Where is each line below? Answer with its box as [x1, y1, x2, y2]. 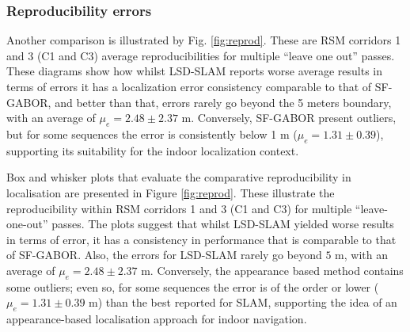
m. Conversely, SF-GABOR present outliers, [181, 109, 397, 126]
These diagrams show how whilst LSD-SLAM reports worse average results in [6, 63, 383, 79]
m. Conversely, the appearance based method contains [141, 261, 404, 278]
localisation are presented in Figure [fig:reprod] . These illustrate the [6, 184, 335, 200]
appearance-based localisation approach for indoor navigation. [6, 311, 307, 327]
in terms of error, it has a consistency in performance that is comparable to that [6, 231, 397, 247]
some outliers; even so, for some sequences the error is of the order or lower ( [6, 278, 379, 295]
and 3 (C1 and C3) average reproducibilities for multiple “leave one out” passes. [6, 47, 395, 63]
